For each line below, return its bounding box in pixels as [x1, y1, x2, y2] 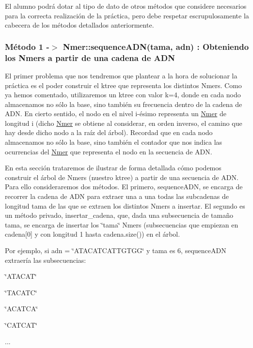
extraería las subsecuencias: [5, 255, 86, 265]
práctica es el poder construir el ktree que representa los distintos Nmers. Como [5, 80, 242, 90]
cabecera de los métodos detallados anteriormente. [5, 20, 154, 30]
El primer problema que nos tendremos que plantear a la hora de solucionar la [5, 70, 237, 80]
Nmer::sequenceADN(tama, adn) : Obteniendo [63, 40, 249, 52]
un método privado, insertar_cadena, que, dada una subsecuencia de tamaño [5, 210, 233, 220]
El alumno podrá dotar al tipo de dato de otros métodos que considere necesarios [5, 1, 247, 11]
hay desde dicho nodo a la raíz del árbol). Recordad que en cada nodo [5, 127, 213, 137]
